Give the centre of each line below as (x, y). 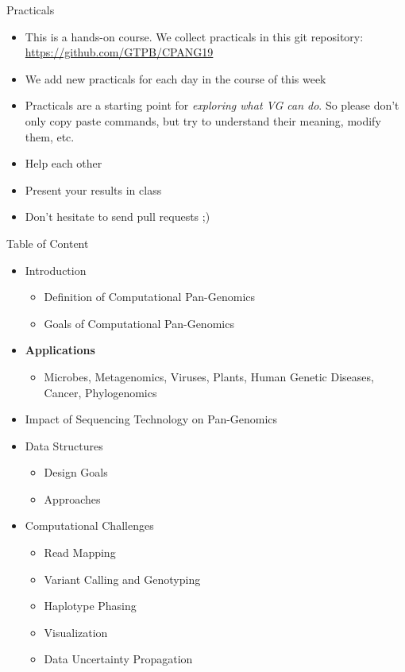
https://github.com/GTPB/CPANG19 (119, 52)
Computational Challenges (89, 525)
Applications (60, 350)
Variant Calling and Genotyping (122, 579)
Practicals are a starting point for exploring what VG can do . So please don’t (212, 105)
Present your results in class (93, 189)
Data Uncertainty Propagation (118, 659)
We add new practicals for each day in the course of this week (175, 78)
